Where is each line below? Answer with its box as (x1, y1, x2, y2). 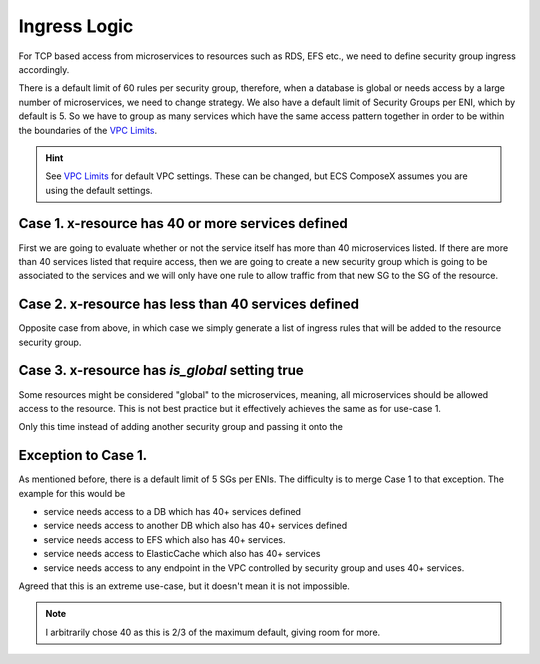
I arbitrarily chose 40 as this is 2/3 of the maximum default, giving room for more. (45, 626, 381, 638)
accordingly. (18, 63, 70, 75)
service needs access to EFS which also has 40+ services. (43, 533, 286, 545)
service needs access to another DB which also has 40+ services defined (43, 520, 348, 532)
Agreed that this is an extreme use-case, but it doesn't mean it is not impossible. (18, 580, 350, 592)
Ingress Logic (18, 15, 134, 37)
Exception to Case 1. (18, 447, 148, 464)
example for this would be (18, 487, 126, 499)
